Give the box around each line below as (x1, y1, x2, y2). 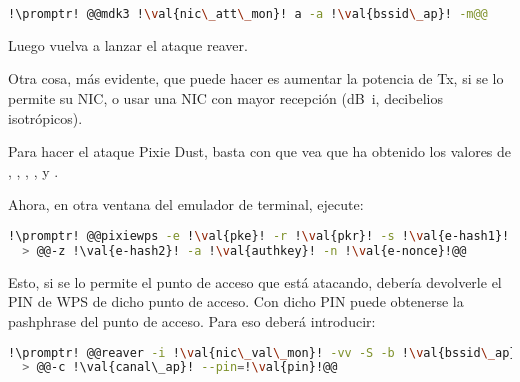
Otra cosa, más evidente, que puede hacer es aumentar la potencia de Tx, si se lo (8, 68, 504, 89)
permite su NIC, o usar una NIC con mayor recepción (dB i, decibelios (8, 88, 443, 109)
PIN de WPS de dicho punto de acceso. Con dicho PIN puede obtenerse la (8, 291, 464, 312)
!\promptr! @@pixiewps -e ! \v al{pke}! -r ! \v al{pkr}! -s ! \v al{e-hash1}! (8, 229, 510, 244)
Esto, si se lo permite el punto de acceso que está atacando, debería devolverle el (8, 271, 502, 292)
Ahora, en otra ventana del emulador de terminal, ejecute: (8, 194, 364, 215)
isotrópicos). (8, 107, 83, 128)
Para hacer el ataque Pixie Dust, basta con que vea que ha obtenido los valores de (8, 141, 512, 162)
